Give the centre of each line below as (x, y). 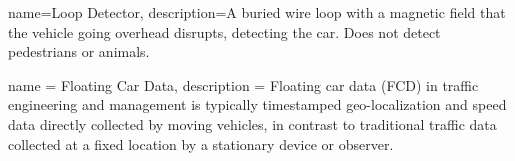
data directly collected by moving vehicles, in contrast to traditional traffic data (252, 123)
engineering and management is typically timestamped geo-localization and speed (257, 104)
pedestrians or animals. (79, 51)
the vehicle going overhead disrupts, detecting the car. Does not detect (224, 31)
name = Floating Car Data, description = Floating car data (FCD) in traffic (243, 84)
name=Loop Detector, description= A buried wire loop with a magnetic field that (257, 12)
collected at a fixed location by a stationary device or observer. (201, 143)
